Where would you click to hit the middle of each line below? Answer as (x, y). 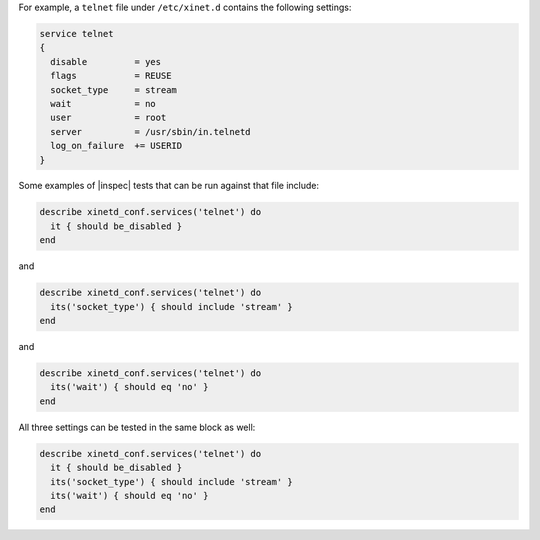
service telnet (76, 33)
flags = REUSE (111, 76)
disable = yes (106, 61)
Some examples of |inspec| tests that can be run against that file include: (169, 186)
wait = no (103, 103)
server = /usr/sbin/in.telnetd (150, 131)
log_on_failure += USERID (116, 146)
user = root (108, 118)
